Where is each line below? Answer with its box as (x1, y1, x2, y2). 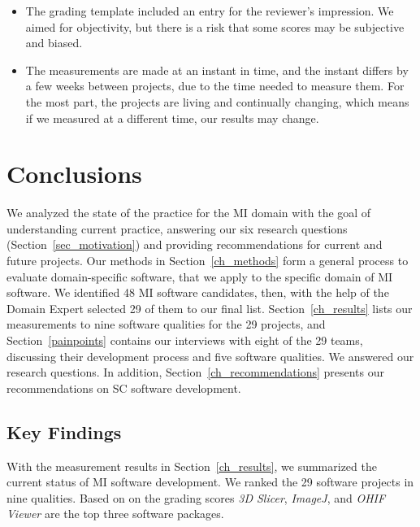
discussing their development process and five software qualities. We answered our (6, 347, 414, 364)
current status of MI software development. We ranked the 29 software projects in (6, 473, 414, 490)
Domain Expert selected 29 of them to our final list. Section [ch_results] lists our (6, 299, 413, 316)
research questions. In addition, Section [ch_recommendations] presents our (6, 364, 385, 381)
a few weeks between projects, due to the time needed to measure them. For (25, 77, 405, 94)
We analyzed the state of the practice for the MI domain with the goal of (6, 204, 371, 221)
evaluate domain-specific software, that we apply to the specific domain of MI (6, 268, 393, 285)
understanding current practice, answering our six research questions (6, 220, 348, 237)
